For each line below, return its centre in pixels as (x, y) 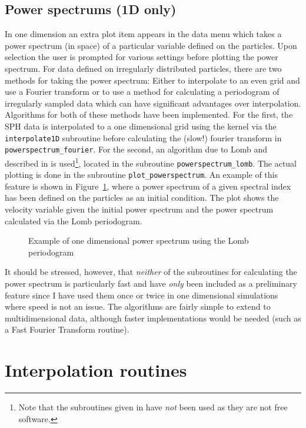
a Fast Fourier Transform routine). (67, 329)
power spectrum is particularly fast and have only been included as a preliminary (151, 283)
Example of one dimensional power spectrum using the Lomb (139, 240)
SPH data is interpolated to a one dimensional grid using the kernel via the (141, 126)
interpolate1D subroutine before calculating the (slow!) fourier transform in (143, 137)
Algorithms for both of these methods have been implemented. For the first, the (149, 115)
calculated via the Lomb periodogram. (74, 220)
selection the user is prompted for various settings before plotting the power (142, 57)
